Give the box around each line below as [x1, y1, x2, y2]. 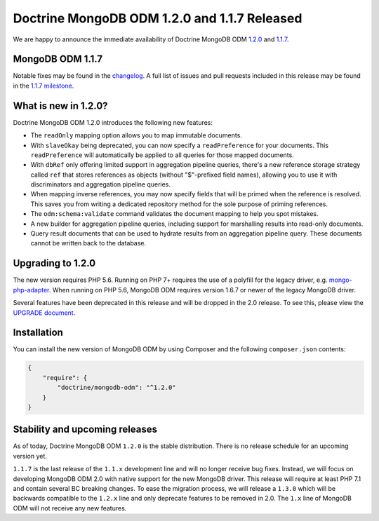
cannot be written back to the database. [30, 239, 147, 248]
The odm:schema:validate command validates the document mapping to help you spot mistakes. [30, 210, 319, 218]
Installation [13, 327, 63, 339]
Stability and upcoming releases [13, 424, 158, 435]
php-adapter [13, 285, 49, 294]
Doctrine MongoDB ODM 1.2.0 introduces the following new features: [13, 118, 213, 126]
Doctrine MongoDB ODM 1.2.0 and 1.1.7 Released [13, 11, 302, 26]
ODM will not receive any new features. [13, 503, 127, 512]
